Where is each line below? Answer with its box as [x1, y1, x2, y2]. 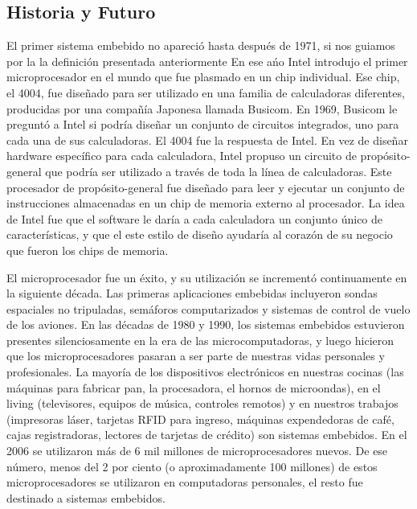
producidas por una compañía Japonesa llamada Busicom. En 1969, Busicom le [6, 100, 398, 117]
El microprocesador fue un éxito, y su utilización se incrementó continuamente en [6, 269, 407, 285]
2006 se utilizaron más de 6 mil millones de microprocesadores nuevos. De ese [6, 442, 388, 459]
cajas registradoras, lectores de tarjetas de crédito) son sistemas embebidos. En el [6, 426, 407, 443]
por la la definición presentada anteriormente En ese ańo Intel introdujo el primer [6, 52, 408, 69]
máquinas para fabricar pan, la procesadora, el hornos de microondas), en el [6, 379, 381, 396]
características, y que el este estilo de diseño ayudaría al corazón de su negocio [6, 226, 393, 243]
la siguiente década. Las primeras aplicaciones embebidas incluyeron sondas [6, 285, 378, 302]
